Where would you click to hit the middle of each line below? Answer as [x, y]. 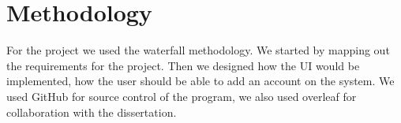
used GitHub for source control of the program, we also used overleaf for [182, 96]
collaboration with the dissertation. [92, 112]
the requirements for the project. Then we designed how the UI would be [183, 65]
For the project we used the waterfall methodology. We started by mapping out [198, 50]
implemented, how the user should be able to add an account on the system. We [200, 81]
